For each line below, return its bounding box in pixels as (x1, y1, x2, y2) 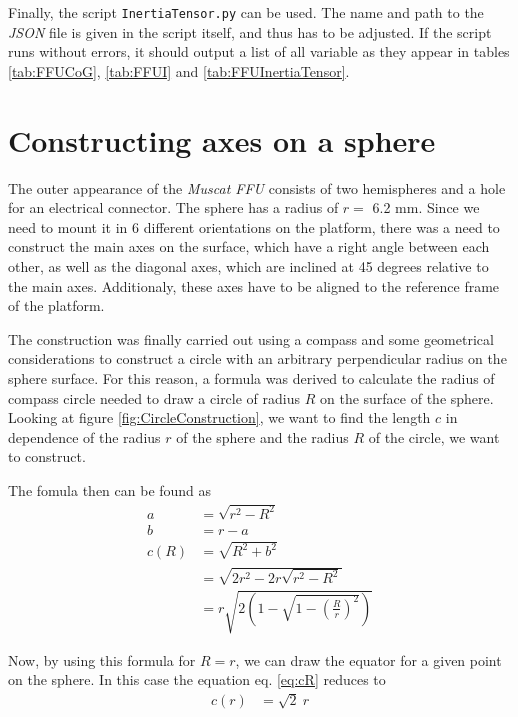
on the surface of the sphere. (319, 387, 494, 408)
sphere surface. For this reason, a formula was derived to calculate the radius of (8, 367, 495, 388)
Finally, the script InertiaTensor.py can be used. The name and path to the (8, 2, 484, 22)
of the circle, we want (368, 426, 500, 447)
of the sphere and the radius (176, 426, 349, 447)
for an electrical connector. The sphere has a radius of (8, 197, 339, 218)
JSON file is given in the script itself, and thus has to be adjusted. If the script (8, 21, 492, 42)
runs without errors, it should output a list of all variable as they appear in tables (8, 41, 510, 62)
